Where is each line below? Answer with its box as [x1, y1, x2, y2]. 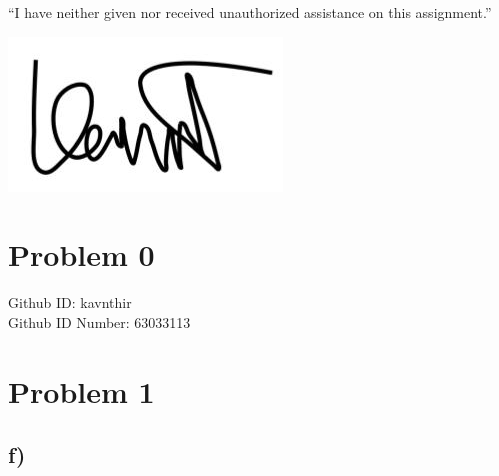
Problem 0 [8, 234, 155, 275]
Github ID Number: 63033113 [8, 311, 191, 332]
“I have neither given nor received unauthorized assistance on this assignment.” [8, 2, 492, 22]
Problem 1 [8, 370, 155, 411]
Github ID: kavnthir [8, 292, 132, 313]
